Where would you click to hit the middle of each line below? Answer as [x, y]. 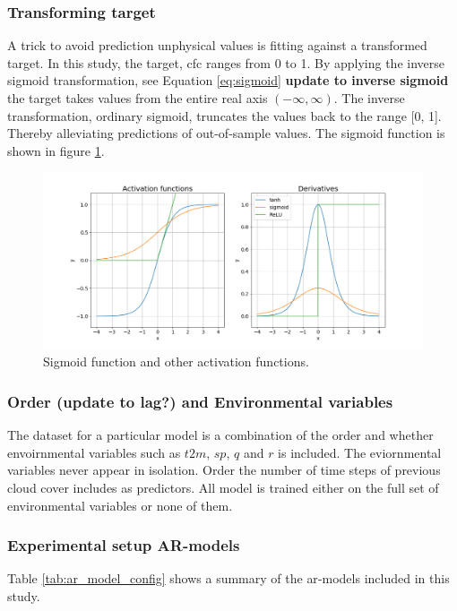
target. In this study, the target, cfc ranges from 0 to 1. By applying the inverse [226, 62]
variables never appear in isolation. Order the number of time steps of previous [224, 470]
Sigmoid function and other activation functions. [176, 361]
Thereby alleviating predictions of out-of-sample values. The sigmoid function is [226, 133]
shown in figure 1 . [56, 150]
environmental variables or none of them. [120, 505]
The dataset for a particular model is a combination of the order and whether [220, 435]
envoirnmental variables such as [94, 452]
